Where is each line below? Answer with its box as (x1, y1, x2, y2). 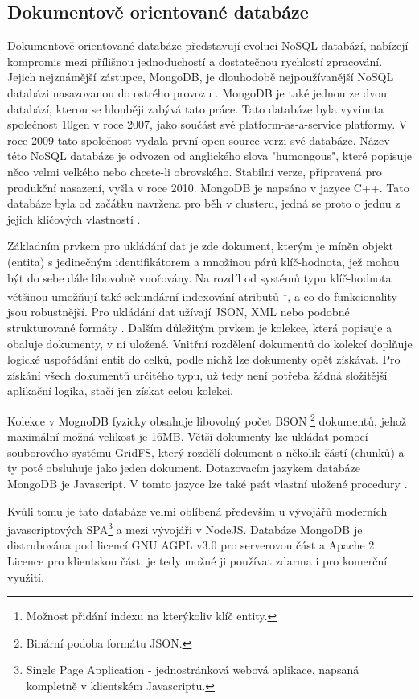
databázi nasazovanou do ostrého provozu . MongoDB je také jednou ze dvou (7, 84, 387, 101)
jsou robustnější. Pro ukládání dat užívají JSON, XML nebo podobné (7, 303, 350, 320)
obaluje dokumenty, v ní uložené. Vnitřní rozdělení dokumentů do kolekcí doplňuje (7, 335, 413, 352)
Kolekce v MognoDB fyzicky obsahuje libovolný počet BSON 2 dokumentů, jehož (7, 409, 407, 429)
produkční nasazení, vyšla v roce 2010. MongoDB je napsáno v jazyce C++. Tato (7, 179, 409, 195)
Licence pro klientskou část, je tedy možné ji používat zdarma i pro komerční (7, 552, 388, 569)
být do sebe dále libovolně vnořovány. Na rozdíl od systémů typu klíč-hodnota (7, 269, 392, 286)
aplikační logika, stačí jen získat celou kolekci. (7, 382, 233, 399)
